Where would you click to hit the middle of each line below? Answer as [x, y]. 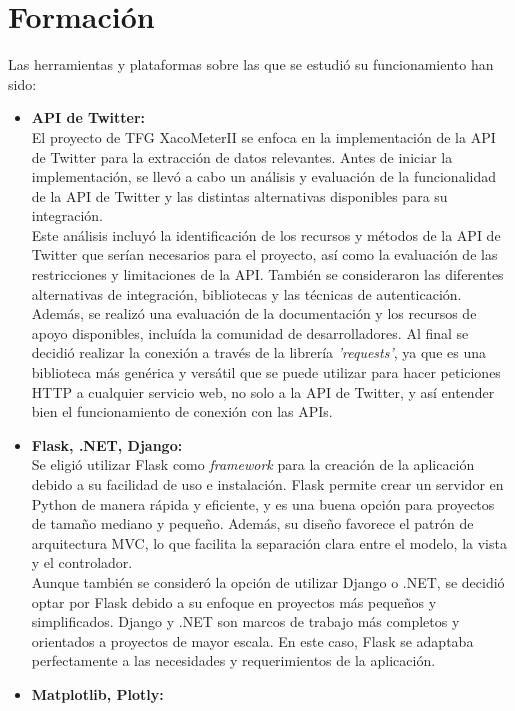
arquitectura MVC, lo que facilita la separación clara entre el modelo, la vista [269, 542]
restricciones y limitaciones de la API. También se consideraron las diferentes [267, 274]
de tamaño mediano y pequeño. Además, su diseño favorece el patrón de [252, 523]
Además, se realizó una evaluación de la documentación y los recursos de [254, 313]
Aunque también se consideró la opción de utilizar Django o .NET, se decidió [268, 581]
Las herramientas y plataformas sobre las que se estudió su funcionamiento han [251, 64]
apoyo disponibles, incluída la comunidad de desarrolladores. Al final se [250, 332]
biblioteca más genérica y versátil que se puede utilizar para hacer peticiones [266, 372]
